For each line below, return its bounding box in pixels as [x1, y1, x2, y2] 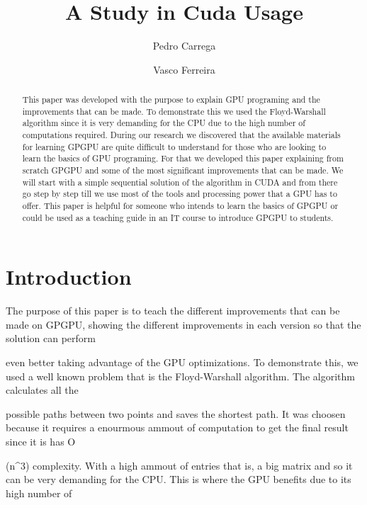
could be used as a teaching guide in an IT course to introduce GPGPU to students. [22, 211, 334, 223]
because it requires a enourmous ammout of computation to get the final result [6, 420, 349, 435]
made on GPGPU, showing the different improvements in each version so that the [6, 317, 361, 331]
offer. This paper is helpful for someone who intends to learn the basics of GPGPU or [22, 200, 339, 212]
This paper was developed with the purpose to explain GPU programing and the [22, 93, 320, 106]
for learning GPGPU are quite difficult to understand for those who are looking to [22, 140, 327, 152]
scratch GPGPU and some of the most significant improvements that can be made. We [22, 164, 344, 176]
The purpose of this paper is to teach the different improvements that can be [6, 303, 340, 318]
